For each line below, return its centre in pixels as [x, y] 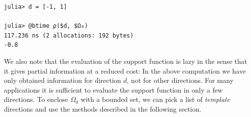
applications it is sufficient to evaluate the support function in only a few [113, 89]
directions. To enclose [36, 99]
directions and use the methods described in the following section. [103, 108]
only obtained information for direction [63, 80]
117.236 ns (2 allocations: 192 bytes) [69, 35]
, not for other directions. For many [180, 80]
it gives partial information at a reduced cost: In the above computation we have [125, 70]
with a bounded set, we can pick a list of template [155, 99]
